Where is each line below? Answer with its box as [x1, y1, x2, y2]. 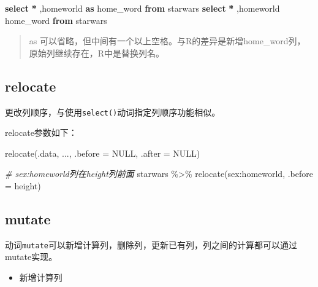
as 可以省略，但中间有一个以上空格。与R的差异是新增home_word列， [29, 34, 306, 47]
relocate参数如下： [5, 126, 77, 139]
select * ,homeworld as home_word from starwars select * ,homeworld [5, 2, 280, 14]
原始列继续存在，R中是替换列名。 [29, 46, 165, 59]
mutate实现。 [5, 250, 58, 263]
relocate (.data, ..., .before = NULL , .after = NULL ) [5, 146, 200, 159]
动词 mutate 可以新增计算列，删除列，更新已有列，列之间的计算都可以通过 [5, 238, 297, 251]
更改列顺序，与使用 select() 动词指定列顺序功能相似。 [5, 105, 221, 118]
